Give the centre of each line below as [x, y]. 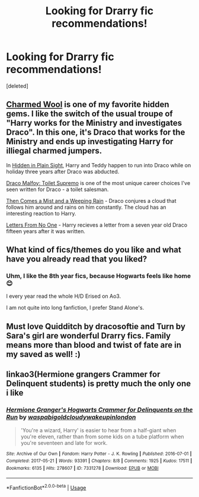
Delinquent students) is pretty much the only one [99, 384]
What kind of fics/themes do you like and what [94, 250]
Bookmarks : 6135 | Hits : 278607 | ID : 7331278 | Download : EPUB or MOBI [82, 468]
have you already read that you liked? [77, 259]
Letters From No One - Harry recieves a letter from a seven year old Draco [97, 225]
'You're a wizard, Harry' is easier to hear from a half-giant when [98, 430]
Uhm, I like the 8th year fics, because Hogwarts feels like [89, 276]
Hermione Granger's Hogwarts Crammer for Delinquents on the [99, 410]
